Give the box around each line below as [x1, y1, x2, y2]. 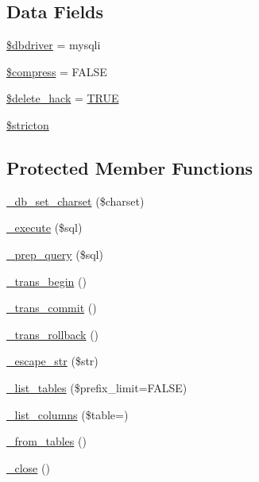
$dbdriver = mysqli [6, 37, 101, 53]
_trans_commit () [6, 299, 97, 316]
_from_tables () [6, 433, 87, 449]
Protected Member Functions [6, 155, 253, 179]
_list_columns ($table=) [6, 406, 129, 422]
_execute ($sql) [6, 219, 83, 236]
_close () [6, 459, 50, 476]
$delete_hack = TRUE [6, 90, 119, 106]
